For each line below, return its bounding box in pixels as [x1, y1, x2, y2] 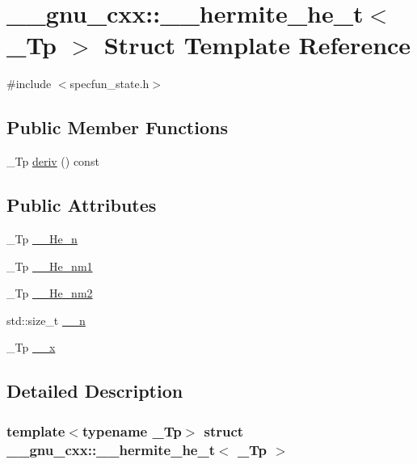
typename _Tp [82, 420, 182, 441]
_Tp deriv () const [6, 153, 99, 170]
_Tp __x [6, 339, 56, 356]
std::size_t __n [6, 311, 86, 328]
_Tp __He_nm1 [6, 257, 93, 274]
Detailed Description [6, 378, 183, 403]
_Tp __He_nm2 [6, 285, 93, 302]
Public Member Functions [6, 115, 228, 140]
